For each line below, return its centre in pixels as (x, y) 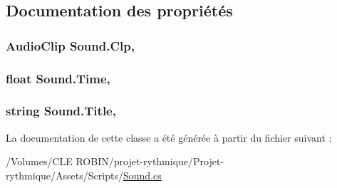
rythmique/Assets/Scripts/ (64, 175)
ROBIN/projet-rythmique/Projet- (150, 161)
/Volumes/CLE (39, 161)
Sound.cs (142, 175)
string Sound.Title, (61, 111)
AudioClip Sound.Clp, (70, 45)
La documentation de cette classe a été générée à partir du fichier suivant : (169, 137)
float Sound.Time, (58, 78)
